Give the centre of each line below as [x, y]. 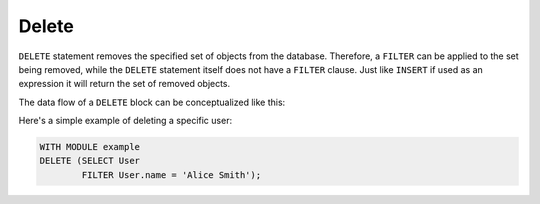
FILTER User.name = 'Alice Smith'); [171, 174]
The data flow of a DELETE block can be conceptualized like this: [152, 102]
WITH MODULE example [89, 147]
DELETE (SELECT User [89, 161]
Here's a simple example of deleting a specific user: [125, 121]
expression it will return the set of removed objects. [124, 84]
